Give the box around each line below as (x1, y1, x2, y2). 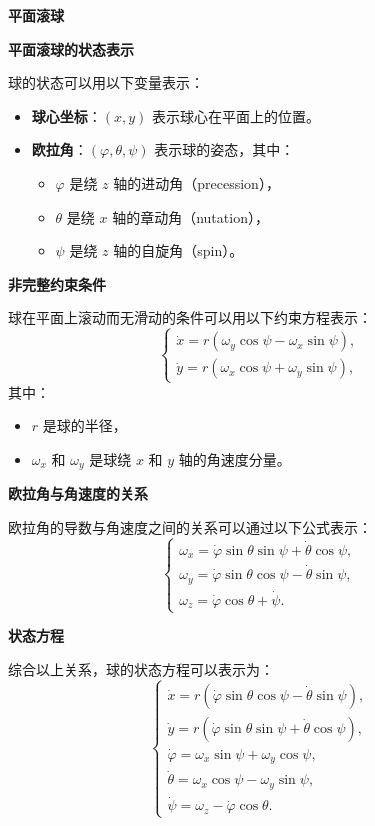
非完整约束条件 (8, 273, 106, 294)
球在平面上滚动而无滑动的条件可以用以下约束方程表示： (8, 307, 372, 328)
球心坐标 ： (31, 105, 102, 126)
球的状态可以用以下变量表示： (8, 72, 204, 93)
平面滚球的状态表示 (8, 38, 134, 59)
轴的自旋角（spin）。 (113, 240, 244, 261)
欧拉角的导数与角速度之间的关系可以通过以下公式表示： (8, 516, 372, 537)
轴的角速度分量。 (178, 448, 291, 469)
